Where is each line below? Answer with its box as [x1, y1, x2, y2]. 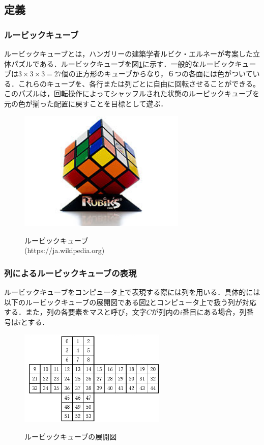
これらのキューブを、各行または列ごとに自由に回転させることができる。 [18, 78, 260, 89]
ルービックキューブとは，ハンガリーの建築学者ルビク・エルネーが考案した [4, 48, 253, 59]
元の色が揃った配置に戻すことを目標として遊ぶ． [4, 98, 168, 108]
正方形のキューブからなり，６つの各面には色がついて [75, 68, 253, 79]
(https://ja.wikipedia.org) [24, 245, 105, 256]
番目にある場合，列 [182, 307, 247, 317]
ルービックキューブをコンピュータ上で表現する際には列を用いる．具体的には [4, 287, 260, 297]
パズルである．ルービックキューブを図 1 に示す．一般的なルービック [11, 58, 235, 69]
